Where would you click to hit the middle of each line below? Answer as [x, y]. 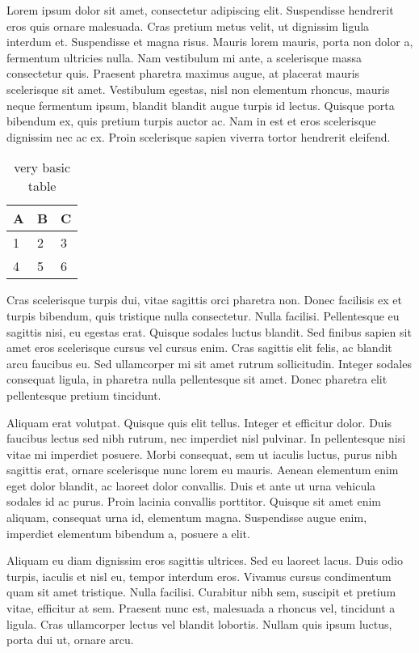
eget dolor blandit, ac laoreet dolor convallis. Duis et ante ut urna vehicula [191, 485]
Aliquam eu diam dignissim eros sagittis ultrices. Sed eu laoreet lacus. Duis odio [205, 560]
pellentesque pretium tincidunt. [84, 394]
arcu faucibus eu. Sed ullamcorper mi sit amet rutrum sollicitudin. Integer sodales [209, 363]
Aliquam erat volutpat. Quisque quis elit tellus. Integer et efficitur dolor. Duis [199, 422]
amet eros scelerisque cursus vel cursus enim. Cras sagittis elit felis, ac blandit [199, 348]
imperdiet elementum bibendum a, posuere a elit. [128, 533]
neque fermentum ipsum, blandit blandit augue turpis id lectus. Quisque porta [201, 105]
